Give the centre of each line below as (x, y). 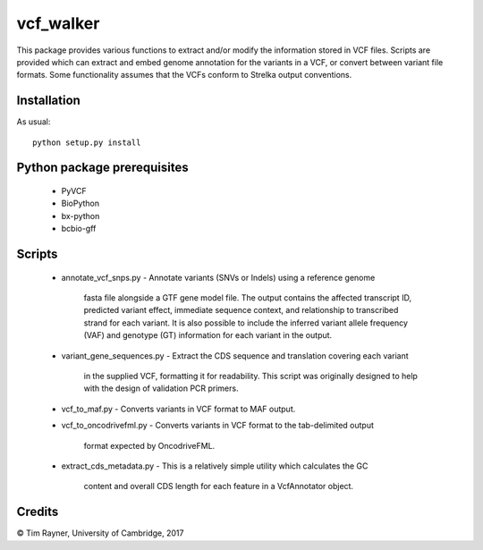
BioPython (80, 203)
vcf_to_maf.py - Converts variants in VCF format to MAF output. (178, 409)
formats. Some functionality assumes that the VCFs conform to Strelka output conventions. (184, 75)
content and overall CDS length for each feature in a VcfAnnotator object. (218, 487)
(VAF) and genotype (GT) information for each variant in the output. (208, 335)
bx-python (80, 216)
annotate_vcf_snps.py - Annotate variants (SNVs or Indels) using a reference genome (218, 277)
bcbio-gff (79, 229)
